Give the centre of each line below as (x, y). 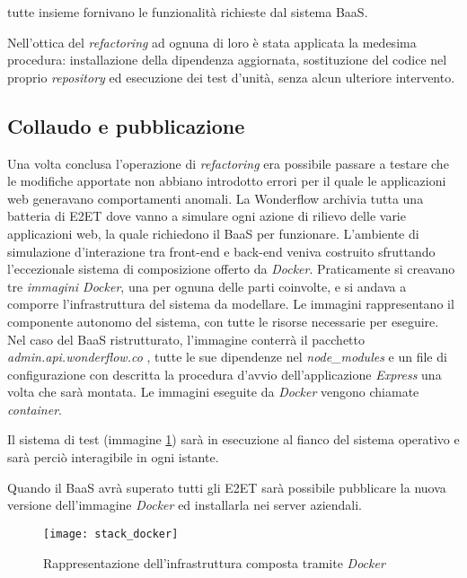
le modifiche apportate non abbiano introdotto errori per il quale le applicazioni (227, 181)
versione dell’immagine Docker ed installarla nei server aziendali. (185, 505)
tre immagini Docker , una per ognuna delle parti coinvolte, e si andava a (207, 286)
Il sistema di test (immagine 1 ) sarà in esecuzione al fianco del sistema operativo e (233, 439)
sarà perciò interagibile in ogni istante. (113, 457)
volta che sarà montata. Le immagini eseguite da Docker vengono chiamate (213, 392)
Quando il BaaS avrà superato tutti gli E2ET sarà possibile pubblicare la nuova (227, 487)
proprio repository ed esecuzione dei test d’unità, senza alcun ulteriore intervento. (231, 77)
